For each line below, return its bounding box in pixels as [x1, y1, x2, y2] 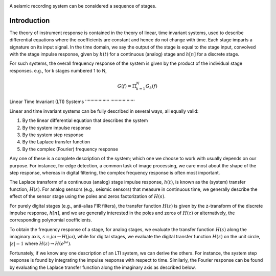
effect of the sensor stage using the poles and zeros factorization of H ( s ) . [9, 193, 166, 199]
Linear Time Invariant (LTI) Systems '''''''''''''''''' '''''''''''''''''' [9, 98, 135, 105]
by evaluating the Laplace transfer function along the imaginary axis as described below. [9, 264, 196, 270]
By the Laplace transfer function [22, 139, 90, 145]
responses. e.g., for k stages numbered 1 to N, [9, 67, 107, 73]
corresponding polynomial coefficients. [9, 217, 92, 223]
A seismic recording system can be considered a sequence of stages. [9, 3, 157, 9]
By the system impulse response [22, 124, 91, 131]
